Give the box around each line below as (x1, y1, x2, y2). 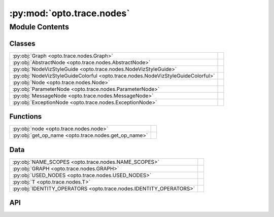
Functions (9, 112, 42, 121)
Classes (9, 39, 36, 48)
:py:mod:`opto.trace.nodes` (9, 8, 130, 19)
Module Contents (9, 22, 70, 31)
